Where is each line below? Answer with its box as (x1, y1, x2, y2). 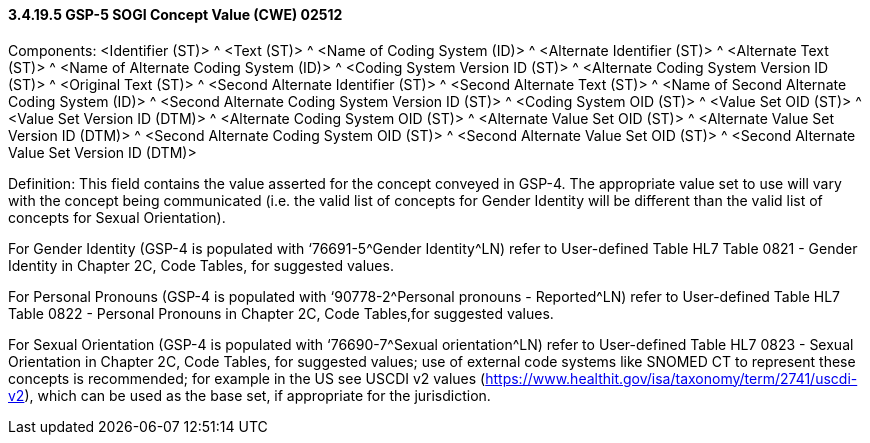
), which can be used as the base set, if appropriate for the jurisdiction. (24, 386, 491, 404)
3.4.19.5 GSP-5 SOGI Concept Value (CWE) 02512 (8, 6, 343, 23)
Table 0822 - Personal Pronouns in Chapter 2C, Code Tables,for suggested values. (8, 304, 554, 322)
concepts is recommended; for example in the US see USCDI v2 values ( (8, 369, 486, 387)
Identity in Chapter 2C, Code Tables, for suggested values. (8, 256, 394, 274)
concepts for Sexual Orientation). (8, 208, 226, 226)
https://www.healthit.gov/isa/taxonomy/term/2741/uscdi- (485, 369, 858, 387)
